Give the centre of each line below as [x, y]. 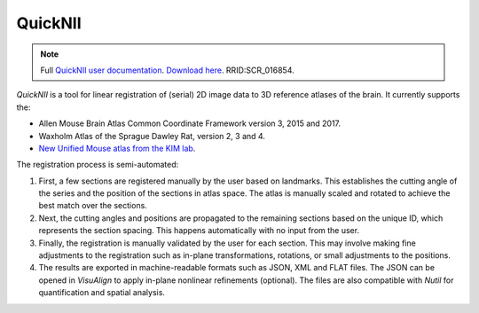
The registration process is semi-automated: [98, 165]
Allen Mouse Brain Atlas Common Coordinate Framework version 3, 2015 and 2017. [190, 123]
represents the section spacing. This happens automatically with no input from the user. [199, 231]
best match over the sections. [93, 206]
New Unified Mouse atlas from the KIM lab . [117, 148]
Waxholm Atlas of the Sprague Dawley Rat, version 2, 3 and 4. [152, 136]
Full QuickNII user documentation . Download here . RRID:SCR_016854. [167, 70]
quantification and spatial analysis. [102, 293]
